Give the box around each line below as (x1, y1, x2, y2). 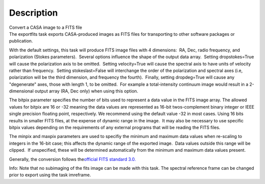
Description (9, 7, 58, 18)
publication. (9, 38, 33, 44)
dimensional (9, 88, 34, 94)
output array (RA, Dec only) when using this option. (34, 88, 138, 94)
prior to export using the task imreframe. (9, 172, 91, 178)
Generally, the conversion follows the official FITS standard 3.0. (9, 156, 136, 162)
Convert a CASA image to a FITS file (9, 24, 82, 30)
